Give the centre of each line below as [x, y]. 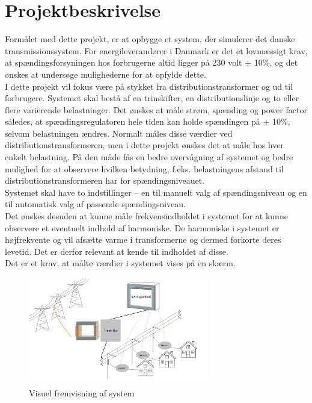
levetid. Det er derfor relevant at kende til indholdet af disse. [117, 251]
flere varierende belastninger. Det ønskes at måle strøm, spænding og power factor [156, 109]
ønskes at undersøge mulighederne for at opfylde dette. [106, 74]
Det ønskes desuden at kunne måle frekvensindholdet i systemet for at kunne [146, 216]
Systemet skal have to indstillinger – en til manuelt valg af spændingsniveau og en [156, 192]
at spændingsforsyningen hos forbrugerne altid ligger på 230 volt [124, 62]
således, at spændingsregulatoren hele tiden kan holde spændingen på [133, 121]
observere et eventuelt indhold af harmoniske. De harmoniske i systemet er [142, 227]
